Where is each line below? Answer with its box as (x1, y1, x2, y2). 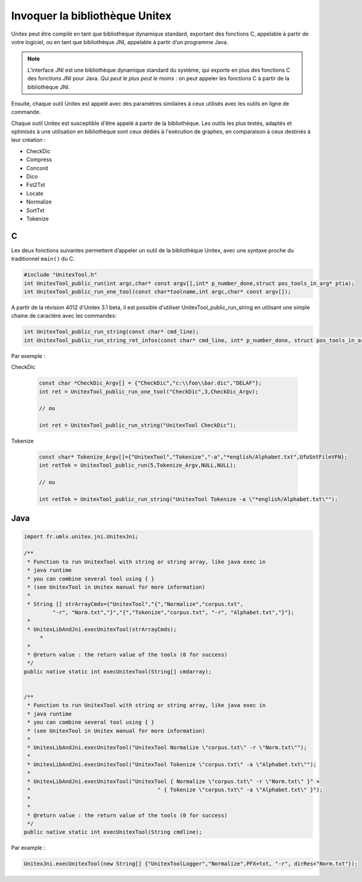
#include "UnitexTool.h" (24, 272, 98, 278)
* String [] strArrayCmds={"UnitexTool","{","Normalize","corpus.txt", (27, 601, 244, 607)
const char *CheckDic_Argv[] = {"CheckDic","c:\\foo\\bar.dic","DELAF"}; (39, 380, 262, 386)
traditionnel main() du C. (11, 255, 75, 263)
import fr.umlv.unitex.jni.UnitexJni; (24, 533, 139, 540)
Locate (26, 190, 43, 197)
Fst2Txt (26, 181, 45, 188)
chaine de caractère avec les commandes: (11, 312, 117, 319)
